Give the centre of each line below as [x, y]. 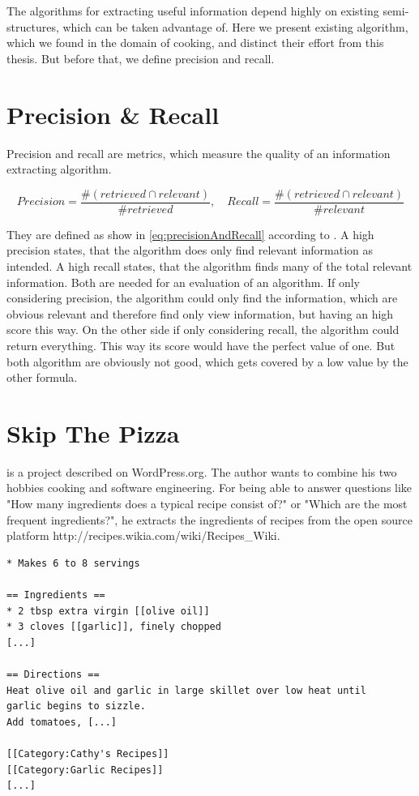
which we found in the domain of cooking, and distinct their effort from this [195, 43]
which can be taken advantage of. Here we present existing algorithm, [235, 26]
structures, [33, 26]
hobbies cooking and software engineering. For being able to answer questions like [209, 488]
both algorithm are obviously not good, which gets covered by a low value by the [207, 361]
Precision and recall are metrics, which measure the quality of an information [199, 153]
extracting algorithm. [59, 169]
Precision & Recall [113, 114]
